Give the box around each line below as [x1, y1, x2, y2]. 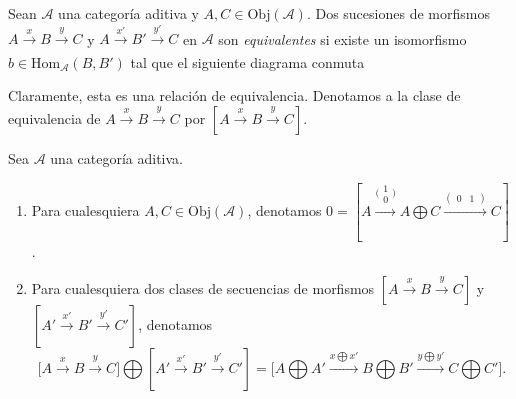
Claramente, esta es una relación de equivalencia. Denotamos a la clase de [8, 85, 461, 106]
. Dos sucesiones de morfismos [306, 3, 490, 23]
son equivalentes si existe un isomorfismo [218, 28, 467, 49]
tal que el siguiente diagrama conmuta [130, 51, 365, 72]
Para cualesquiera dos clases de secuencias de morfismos [31, 277, 375, 298]
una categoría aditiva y [58, 3, 199, 23]
